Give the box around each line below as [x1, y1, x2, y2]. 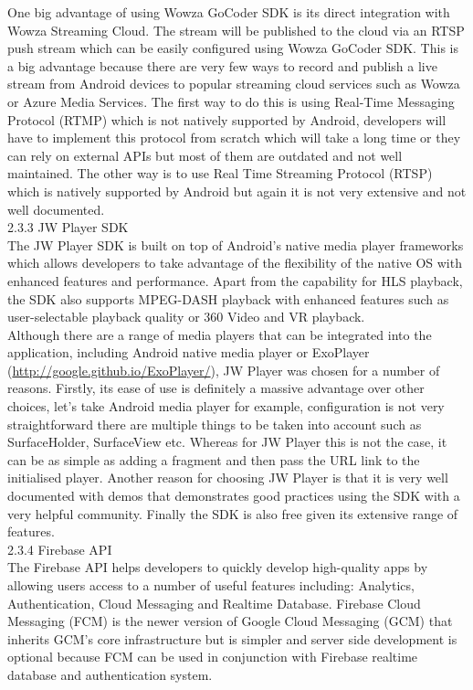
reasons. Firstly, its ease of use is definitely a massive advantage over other [7, 378, 425, 398]
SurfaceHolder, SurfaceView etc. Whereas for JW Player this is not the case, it [7, 432, 447, 451]
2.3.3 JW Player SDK [7, 218, 129, 237]
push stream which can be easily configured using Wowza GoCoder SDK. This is [7, 38, 458, 58]
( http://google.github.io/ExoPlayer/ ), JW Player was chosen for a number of [7, 360, 440, 379]
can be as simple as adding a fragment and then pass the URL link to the [7, 450, 420, 469]
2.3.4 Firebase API [7, 539, 112, 558]
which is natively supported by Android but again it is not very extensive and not [7, 181, 467, 200]
